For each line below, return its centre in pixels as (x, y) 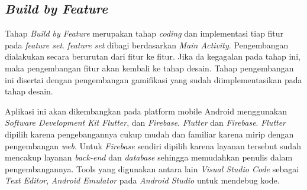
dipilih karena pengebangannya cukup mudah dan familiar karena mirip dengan (149, 134)
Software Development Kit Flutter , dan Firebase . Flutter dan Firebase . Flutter (146, 122)
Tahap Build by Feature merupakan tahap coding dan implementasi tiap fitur (144, 33)
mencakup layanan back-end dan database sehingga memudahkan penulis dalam (149, 157)
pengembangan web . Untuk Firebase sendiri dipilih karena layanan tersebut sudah (153, 145)
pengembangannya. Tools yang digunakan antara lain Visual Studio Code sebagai (152, 168)
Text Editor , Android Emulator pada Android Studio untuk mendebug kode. (142, 180)
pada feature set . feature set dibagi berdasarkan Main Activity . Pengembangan (147, 45)
